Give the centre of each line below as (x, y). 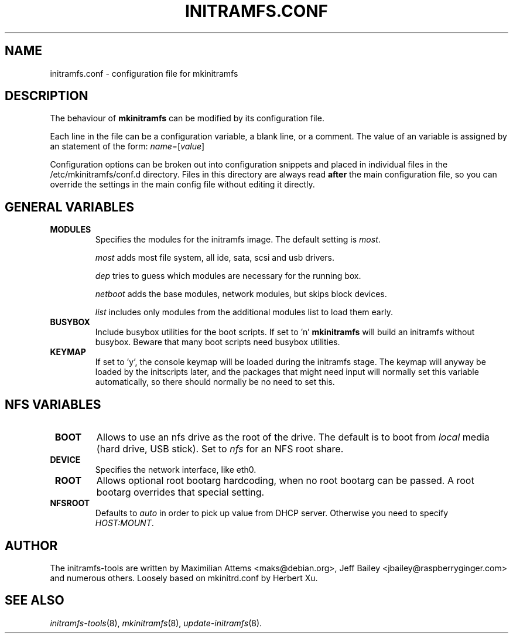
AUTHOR (31, 545)
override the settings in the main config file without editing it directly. (182, 185)
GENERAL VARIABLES (69, 207)
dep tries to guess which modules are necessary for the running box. (228, 276)
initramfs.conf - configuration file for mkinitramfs (144, 73)
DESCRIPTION (47, 96)
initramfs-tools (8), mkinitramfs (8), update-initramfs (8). (156, 623)
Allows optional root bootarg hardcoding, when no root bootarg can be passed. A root (285, 481)
